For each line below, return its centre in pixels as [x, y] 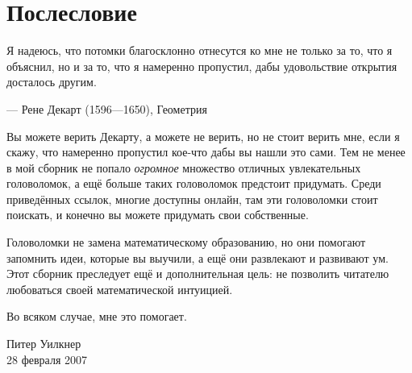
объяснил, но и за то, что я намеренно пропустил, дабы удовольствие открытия [202, 66]
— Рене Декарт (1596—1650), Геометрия [107, 108]
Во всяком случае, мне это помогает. [97, 316]
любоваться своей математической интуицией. [120, 289]
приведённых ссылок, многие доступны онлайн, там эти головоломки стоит [192, 199]
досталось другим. [52, 82]
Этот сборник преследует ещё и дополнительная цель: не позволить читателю [198, 274]
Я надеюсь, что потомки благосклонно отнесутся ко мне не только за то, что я [200, 50]
